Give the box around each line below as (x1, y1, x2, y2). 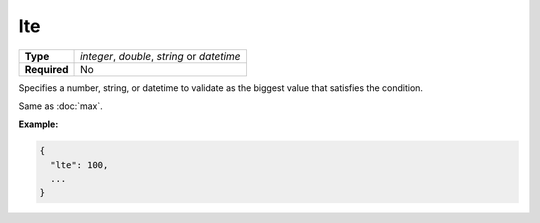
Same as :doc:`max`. (18, 100, 104, 112)
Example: (18, 118, 59, 130)
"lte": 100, (50, 159, 109, 170)
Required (24, 62, 69, 76)
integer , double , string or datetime (80, 49, 241, 63)
